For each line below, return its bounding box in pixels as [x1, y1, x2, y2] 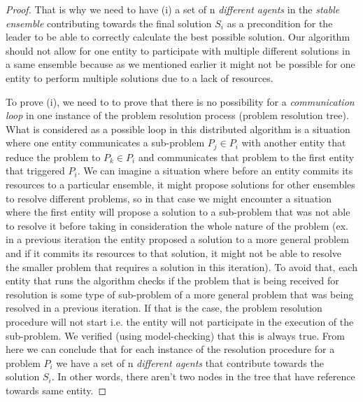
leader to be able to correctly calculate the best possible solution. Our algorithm [6, 29, 350, 44]
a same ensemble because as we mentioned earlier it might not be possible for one [6, 57, 355, 71]
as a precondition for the [227, 15, 333, 30]
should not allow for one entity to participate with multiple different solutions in [6, 43, 350, 57]
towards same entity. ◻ [6, 382, 107, 397]
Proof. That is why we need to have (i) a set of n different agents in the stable [6, 2, 340, 16]
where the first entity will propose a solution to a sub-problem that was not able [6, 205, 350, 219]
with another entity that [241, 135, 346, 150]
